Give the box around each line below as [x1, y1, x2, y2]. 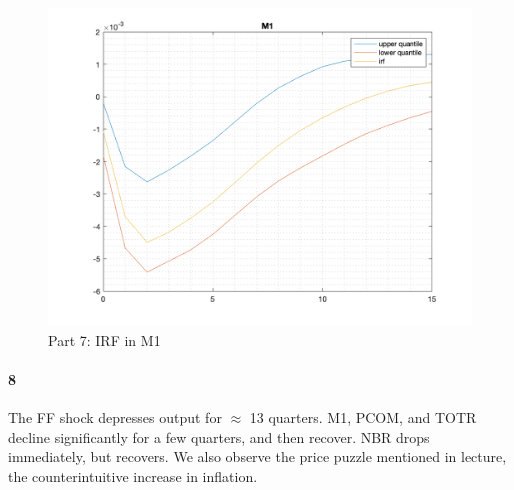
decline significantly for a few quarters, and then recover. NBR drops [8, 426, 430, 447]
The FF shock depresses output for [8, 406, 222, 427]
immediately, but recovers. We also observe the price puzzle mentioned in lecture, [8, 446, 507, 467]
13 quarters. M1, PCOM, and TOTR [249, 406, 477, 427]
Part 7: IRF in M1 [48, 329, 161, 350]
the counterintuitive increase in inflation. [8, 465, 258, 486]
